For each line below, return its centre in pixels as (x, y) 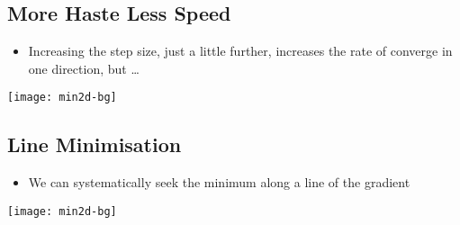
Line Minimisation (95, 144)
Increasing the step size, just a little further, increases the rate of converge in (240, 51)
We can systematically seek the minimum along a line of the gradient (219, 182)
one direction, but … (84, 68)
